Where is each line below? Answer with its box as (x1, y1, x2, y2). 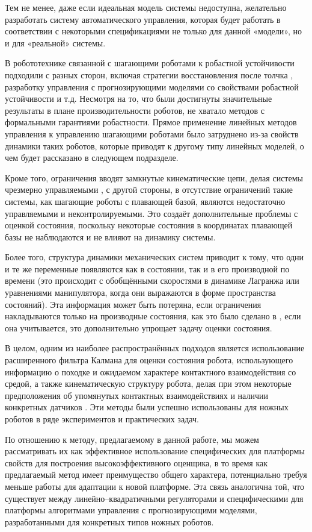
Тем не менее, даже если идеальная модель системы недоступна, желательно (5, 1, 287, 13)
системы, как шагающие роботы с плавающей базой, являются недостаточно (5, 195, 286, 207)
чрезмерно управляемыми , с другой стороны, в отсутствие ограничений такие (5, 183, 293, 196)
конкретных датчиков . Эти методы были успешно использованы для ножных (5, 401, 289, 413)
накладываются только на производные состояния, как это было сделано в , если (5, 310, 301, 322)
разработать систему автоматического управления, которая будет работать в (5, 13, 281, 25)
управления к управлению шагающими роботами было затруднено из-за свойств (5, 127, 299, 140)
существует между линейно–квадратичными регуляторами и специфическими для (5, 492, 304, 504)
